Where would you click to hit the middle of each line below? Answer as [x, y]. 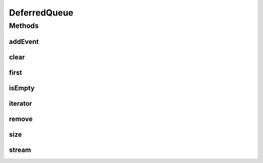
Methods [24, 26]
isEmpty [22, 88]
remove [21, 119]
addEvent [24, 41]
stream [20, 150]
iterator [21, 104]
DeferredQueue [41, 13]
